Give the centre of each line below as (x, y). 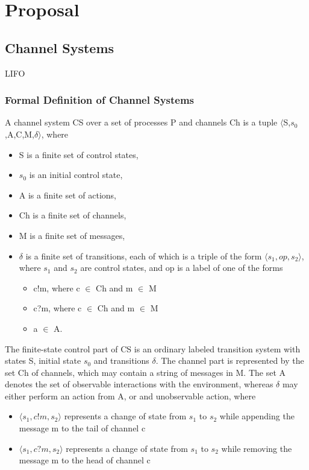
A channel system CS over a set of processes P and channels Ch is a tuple (141, 122)
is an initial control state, (76, 175)
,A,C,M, (20, 134)
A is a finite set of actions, (68, 195)
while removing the (257, 448)
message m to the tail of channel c (82, 428)
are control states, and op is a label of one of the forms (182, 268)
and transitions (121, 360)
